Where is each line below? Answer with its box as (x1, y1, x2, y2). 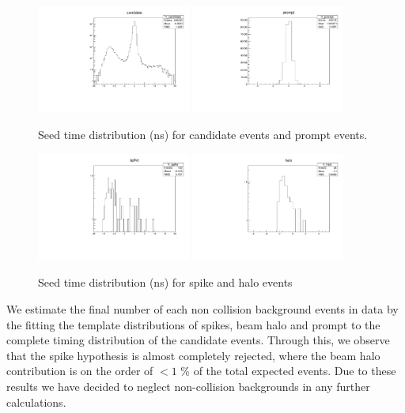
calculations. (6, 393, 66, 410)
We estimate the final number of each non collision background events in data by (6, 301, 399, 317)
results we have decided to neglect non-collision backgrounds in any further (6, 378, 370, 395)
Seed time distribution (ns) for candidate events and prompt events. (38, 126, 368, 143)
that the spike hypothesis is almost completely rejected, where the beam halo (6, 347, 380, 363)
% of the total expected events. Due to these (180, 362, 396, 379)
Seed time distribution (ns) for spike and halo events (38, 274, 293, 291)
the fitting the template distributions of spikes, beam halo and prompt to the (6, 316, 380, 332)
